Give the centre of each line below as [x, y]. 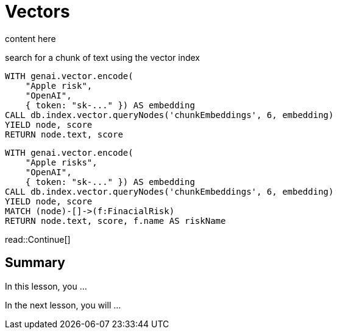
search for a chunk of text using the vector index [102, 57]
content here [30, 38]
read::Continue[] [38, 239]
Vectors [37, 12]
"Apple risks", [61, 162]
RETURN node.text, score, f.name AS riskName [115, 221]
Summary [35, 263]
